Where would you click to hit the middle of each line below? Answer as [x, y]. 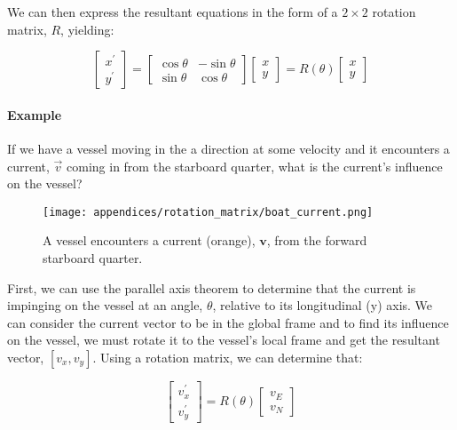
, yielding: [87, 29]
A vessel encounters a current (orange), [149, 240]
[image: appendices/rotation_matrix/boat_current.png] [208, 212]
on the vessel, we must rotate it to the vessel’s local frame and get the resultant [224, 340]
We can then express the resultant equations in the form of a [173, 12]
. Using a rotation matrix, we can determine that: [228, 357]
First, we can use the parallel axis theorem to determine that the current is [212, 287]
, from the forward [317, 240]
